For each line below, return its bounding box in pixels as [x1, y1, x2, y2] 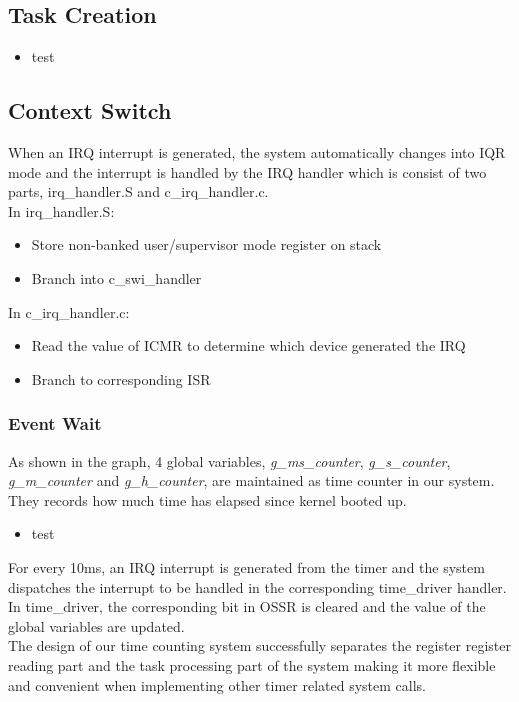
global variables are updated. [8, 615, 185, 636]
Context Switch [8, 95, 172, 126]
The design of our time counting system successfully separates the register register [8, 635, 511, 656]
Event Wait [8, 411, 102, 436]
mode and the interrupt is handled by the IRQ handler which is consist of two [8, 161, 487, 182]
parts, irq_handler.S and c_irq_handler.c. [8, 181, 269, 202]
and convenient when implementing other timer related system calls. [8, 674, 426, 695]
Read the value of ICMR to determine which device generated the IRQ [31, 335, 466, 356]
